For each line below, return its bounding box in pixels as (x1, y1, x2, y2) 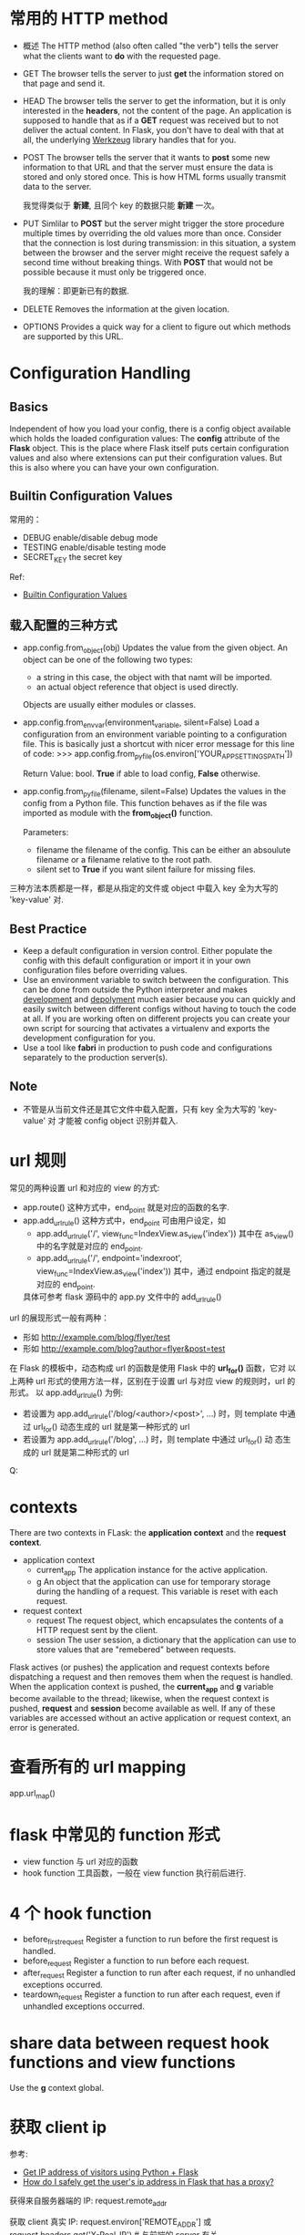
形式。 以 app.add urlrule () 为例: (9, 1387, 124, 1400)
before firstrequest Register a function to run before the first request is (22, 1934, 279, 1947)
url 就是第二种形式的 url (40, 1447, 129, 1458)
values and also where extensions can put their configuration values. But (9, 452, 282, 463)
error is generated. (9, 1722, 80, 1733)
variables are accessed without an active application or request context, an (9, 1712, 291, 1723)
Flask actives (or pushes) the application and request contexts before (9, 1661, 270, 1672)
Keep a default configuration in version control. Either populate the (22, 946, 273, 957)
